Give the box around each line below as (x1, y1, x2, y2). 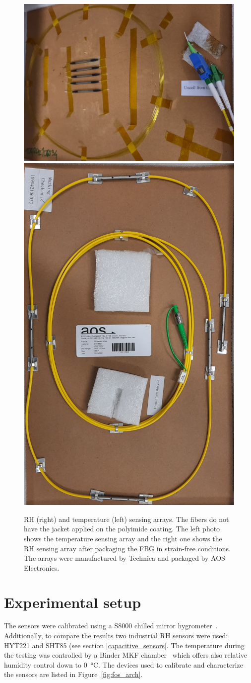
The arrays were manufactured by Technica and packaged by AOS (24, 553, 225, 563)
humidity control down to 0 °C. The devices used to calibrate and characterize (4, 659, 243, 670)
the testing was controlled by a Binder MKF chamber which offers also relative (4, 650, 248, 660)
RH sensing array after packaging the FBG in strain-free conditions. (24, 543, 231, 553)
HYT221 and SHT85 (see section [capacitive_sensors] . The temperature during (4, 640, 245, 650)
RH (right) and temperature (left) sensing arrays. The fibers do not (24, 513, 229, 524)
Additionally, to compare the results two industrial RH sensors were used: (4, 630, 228, 641)
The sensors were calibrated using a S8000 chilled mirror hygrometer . (4, 620, 218, 631)
